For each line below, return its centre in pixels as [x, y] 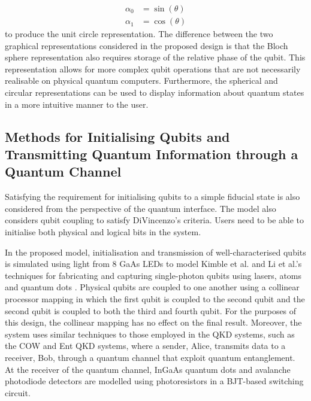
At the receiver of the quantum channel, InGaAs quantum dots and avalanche [148, 369]
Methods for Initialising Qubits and [117, 136]
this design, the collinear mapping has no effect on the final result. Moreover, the [153, 322]
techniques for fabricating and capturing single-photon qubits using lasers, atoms [153, 275]
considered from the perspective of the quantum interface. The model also [141, 208]
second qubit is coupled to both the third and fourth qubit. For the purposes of [151, 310]
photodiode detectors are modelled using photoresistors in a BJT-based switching [154, 381]
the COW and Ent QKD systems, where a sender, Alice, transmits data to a [145, 346]
